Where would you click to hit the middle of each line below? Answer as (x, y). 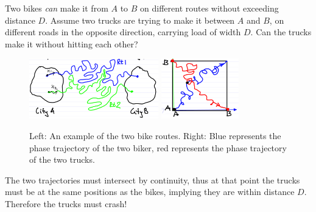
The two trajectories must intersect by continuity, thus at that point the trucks (153, 180)
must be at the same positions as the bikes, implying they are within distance (150, 192)
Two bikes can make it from (57, 8)
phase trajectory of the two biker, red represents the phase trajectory (158, 147)
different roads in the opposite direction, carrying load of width (123, 32)
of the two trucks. (62, 159)
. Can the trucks (281, 32)
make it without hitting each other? (72, 43)
